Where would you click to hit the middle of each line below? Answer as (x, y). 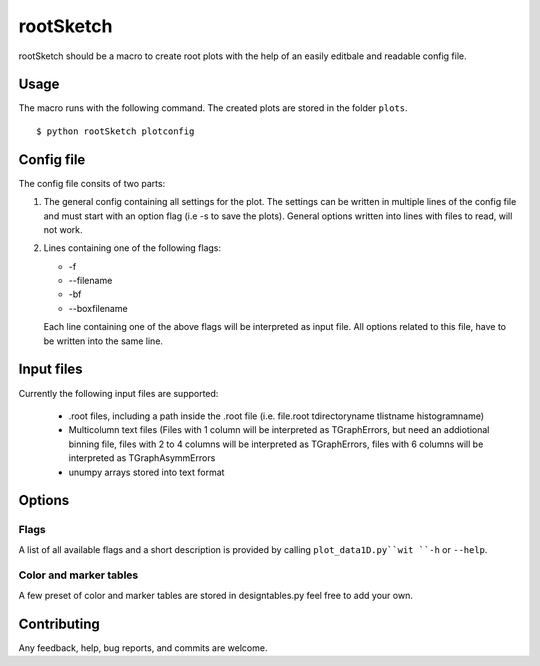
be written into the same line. (103, 341)
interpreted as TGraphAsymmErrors (142, 458)
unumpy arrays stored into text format (146, 472)
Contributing (59, 623)
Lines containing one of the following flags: (132, 248)
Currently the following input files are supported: (118, 393)
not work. (63, 229)
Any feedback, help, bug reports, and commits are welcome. (143, 647)
